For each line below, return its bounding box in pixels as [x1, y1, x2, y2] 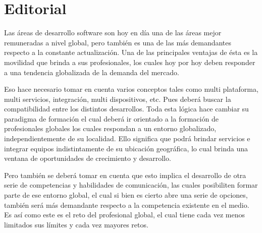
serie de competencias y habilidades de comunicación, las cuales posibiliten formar [4, 180, 258, 190]
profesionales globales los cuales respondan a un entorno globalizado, [4, 123, 217, 134]
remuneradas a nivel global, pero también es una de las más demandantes [4, 37, 232, 47]
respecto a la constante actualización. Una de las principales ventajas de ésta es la [4, 47, 258, 57]
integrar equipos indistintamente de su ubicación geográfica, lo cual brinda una [4, 143, 248, 153]
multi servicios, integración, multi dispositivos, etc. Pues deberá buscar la [4, 93, 231, 104]
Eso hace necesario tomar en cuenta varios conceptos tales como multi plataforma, [4, 84, 258, 94]
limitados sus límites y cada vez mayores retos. [4, 219, 148, 229]
